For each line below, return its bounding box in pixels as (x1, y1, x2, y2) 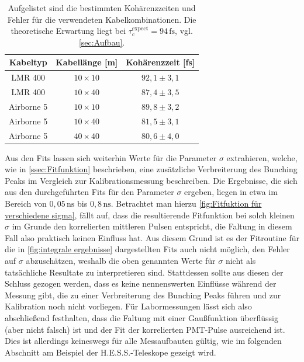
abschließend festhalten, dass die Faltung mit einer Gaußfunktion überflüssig (5, 312, 278, 323)
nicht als (225, 255, 256, 267)
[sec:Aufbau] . (78, 36, 125, 48)
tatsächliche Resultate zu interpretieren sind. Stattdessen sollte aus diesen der (5, 266, 284, 278)
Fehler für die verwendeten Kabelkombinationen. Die (7, 13, 196, 25)
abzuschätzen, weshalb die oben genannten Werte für (26, 255, 216, 267)
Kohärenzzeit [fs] (126, 56, 195, 68)
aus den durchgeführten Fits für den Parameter (5, 186, 174, 198)
